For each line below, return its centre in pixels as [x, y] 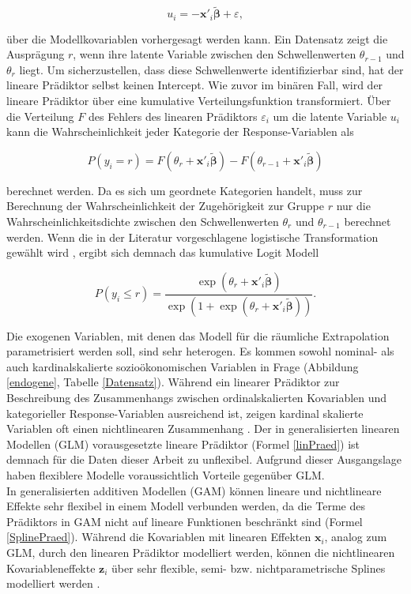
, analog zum [356, 537]
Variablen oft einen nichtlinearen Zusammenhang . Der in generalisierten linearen [203, 429]
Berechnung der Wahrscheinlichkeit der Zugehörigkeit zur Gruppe [166, 206]
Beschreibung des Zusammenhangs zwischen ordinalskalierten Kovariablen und [197, 398]
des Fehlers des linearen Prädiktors [173, 116]
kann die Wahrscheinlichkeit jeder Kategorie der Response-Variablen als [180, 132]
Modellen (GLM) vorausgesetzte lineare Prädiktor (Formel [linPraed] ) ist [183, 444]
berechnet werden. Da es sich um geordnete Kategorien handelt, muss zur [185, 190]
